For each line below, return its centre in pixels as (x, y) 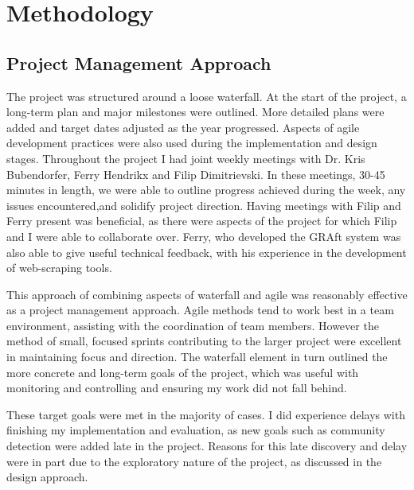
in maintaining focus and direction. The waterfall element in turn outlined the (197, 357)
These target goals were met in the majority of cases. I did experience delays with (206, 414)
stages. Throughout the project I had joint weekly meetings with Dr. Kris (186, 158)
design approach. (47, 477)
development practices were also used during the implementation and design (192, 143)
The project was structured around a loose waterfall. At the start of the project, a (207, 96)
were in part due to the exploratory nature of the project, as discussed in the (194, 461)
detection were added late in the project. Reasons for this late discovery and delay (207, 446)
